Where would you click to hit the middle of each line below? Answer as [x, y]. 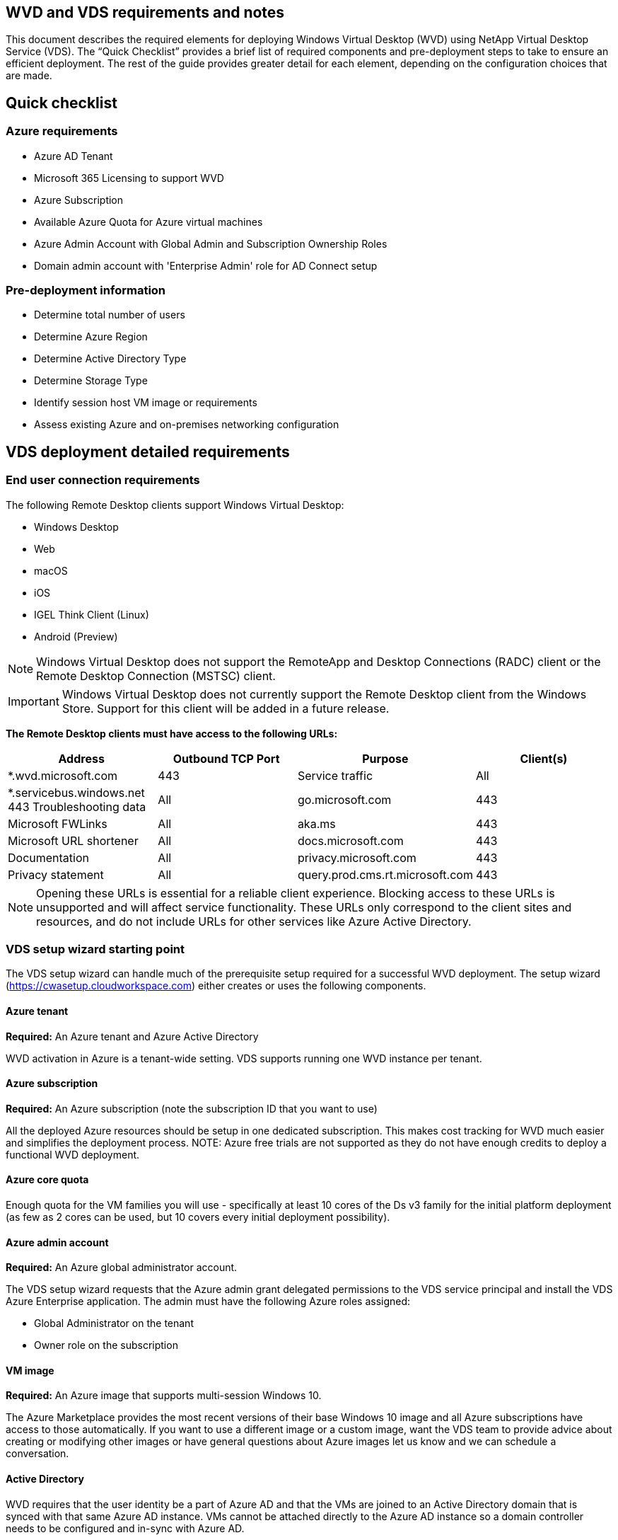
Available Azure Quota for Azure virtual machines [148, 222]
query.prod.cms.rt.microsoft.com [385, 874]
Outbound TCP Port [226, 758]
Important [34, 701]
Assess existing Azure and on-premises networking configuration [187, 425]
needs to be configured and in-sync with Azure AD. [125, 1528]
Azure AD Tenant [74, 156]
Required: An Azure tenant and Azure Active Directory [132, 1036]
